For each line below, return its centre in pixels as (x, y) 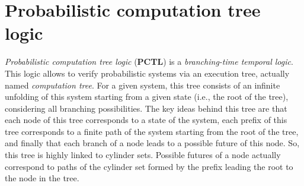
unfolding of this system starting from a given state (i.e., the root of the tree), (147, 97)
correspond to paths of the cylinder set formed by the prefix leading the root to (149, 166)
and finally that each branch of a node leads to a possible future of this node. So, (152, 143)
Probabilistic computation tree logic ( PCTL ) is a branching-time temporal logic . (149, 62)
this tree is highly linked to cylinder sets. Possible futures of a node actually (143, 155)
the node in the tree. (42, 178)
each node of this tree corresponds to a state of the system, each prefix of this (146, 120)
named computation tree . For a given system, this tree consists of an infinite (143, 85)
